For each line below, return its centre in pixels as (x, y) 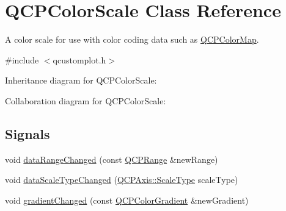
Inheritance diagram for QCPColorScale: (81, 80)
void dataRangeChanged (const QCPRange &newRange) (112, 159)
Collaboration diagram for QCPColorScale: (86, 100)
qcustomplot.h (79, 59)
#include (22, 59)
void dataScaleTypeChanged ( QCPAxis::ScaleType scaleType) (122, 180)
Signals (28, 133)
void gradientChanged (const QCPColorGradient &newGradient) (127, 200)
